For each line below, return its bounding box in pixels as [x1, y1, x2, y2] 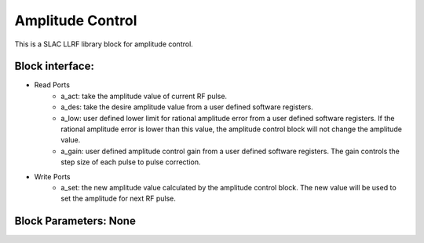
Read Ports [34, 80, 71, 90]
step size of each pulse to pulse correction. [60, 157, 201, 167]
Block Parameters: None [14, 215, 137, 228]
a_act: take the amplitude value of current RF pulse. [60, 91, 228, 101]
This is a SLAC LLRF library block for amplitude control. [14, 39, 194, 49]
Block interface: [14, 60, 94, 73]
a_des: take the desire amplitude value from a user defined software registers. [60, 102, 313, 112]
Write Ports [34, 171, 71, 181]
